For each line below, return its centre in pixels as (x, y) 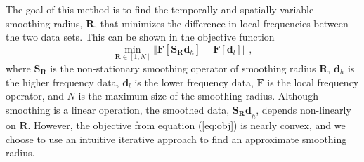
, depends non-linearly (304, 109)
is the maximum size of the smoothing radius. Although (198, 96)
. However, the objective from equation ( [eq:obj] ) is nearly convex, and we (187, 125)
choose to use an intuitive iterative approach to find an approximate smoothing (176, 139)
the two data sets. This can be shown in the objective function (140, 37)
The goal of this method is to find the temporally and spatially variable (160, 9)
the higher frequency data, (63, 82)
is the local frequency (313, 82)
